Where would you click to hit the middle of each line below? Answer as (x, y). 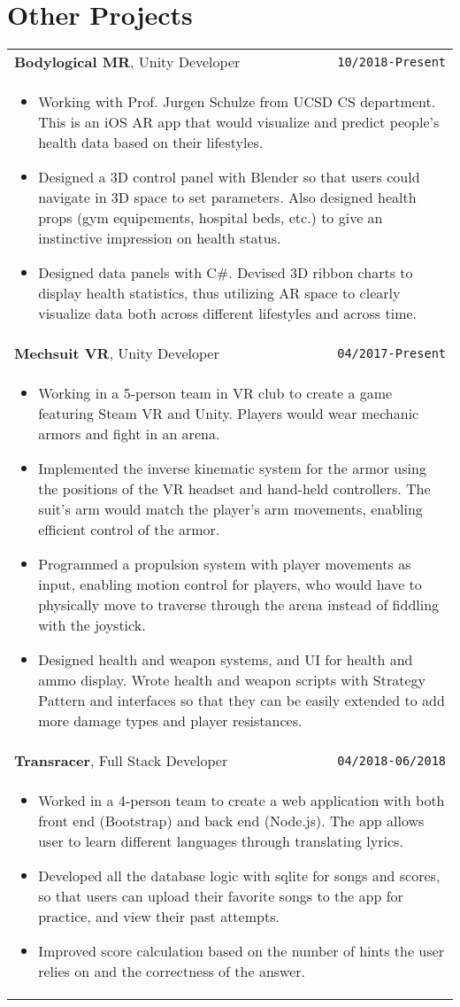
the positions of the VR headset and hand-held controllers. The (234, 489)
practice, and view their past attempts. (159, 917)
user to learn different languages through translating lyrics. (221, 841)
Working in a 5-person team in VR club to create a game (215, 393)
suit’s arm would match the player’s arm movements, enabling (230, 509)
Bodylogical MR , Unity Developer (127, 62)
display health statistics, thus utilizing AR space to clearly (219, 293)
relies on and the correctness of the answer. (172, 972)
